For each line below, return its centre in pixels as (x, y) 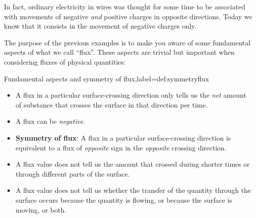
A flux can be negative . (50, 121)
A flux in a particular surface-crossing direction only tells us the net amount (131, 95)
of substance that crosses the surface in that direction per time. (112, 104)
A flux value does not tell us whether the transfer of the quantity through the (133, 190)
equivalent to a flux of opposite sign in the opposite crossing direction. (121, 147)
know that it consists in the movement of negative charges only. (100, 26)
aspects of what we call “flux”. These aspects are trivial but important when (119, 52)
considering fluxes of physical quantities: (65, 61)
